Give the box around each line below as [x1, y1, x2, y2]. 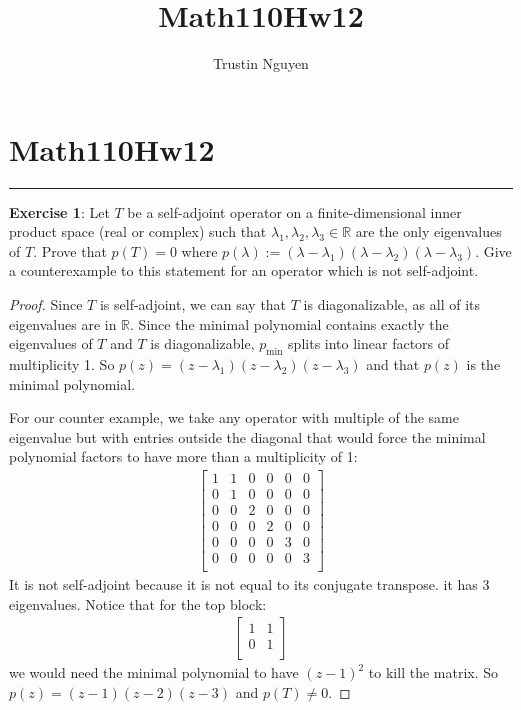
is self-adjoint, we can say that [99, 294, 287, 315]
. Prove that [33, 240, 107, 261]
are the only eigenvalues [355, 221, 502, 242]
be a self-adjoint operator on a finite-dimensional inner [127, 201, 462, 222]
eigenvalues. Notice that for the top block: [9, 593, 267, 614]
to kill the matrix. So [368, 662, 499, 683]
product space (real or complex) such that [9, 221, 267, 242]
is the [466, 354, 501, 375]
